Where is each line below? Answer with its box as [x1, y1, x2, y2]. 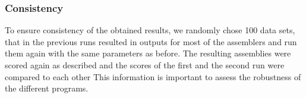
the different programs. [5, 82, 89, 94]
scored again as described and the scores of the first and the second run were [5, 59, 285, 71]
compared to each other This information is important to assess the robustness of [5, 70, 301, 83]
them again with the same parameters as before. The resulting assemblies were [5, 47, 291, 59]
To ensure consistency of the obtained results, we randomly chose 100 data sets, [5, 24, 295, 36]
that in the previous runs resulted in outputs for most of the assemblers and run [5, 35, 297, 48]
